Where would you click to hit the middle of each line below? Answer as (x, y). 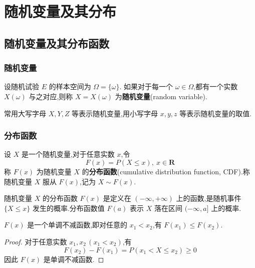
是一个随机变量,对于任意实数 (68, 154)
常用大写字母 (25, 113)
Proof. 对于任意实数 (36, 241)
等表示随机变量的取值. (216, 113)
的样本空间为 (70, 86)
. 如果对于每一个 (146, 86)
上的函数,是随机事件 (209, 198)
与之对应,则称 (51, 96)
